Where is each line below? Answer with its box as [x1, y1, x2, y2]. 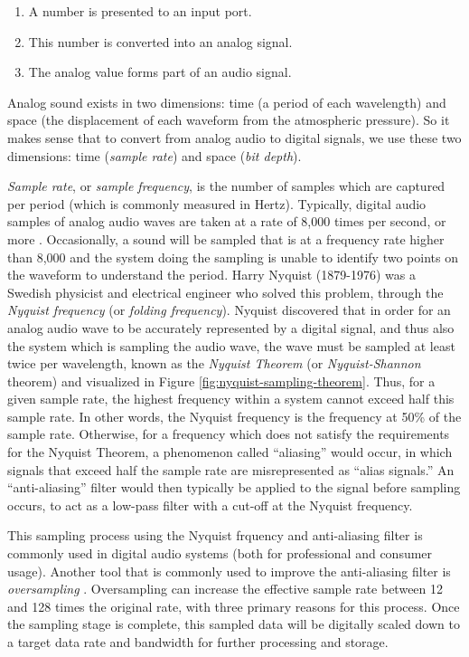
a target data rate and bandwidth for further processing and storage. [7, 633, 389, 651]
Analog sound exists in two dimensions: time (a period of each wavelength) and [7, 92, 446, 111]
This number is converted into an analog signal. [28, 32, 293, 51]
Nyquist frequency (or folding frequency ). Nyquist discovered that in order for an [7, 300, 451, 319]
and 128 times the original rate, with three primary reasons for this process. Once [7, 596, 460, 615]
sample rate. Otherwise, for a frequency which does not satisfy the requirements [7, 424, 450, 443]
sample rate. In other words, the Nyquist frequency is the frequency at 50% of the [7, 406, 462, 425]
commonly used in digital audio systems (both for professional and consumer [7, 544, 433, 563]
